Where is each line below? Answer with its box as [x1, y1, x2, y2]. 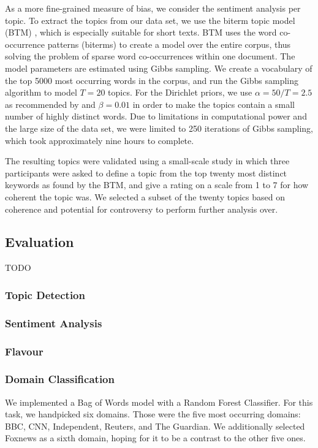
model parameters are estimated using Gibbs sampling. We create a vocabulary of [5, 61, 312, 74]
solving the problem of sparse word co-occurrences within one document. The [5, 50, 295, 63]
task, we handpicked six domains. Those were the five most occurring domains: [5, 408, 301, 420]
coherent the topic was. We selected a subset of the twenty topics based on [5, 190, 285, 203]
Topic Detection [5, 287, 85, 302]
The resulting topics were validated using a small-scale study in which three [5, 154, 290, 167]
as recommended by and [5, 97, 96, 110]
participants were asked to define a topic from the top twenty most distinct [5, 166, 287, 179]
